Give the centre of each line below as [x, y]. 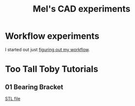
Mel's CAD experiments [82, 9]
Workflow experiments [52, 36]
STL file [13, 98]
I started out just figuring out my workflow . [48, 49]
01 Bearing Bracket [34, 87]
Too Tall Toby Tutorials [52, 69]
